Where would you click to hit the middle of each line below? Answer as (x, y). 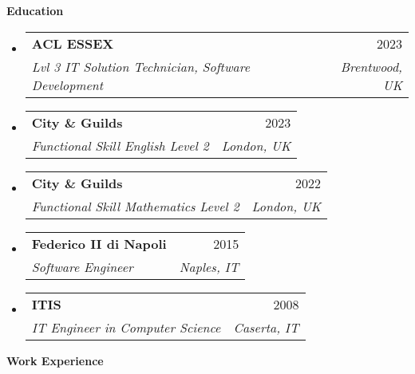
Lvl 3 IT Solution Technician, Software (141, 66)
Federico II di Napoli (99, 243)
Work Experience (55, 360)
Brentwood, (371, 66)
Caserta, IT (266, 327)
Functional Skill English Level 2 (120, 145)
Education (35, 10)
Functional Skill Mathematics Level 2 (135, 206)
